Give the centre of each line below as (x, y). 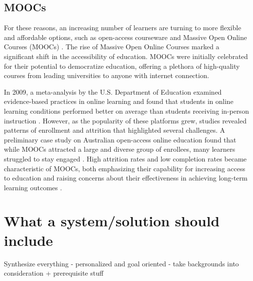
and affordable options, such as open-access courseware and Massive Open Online (126, 37)
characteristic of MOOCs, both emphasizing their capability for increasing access (125, 168)
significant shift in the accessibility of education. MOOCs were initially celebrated (126, 56)
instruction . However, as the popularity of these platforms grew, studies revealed (125, 120)
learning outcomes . (33, 187)
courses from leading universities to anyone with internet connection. (107, 75)
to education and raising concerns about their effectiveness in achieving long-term (126, 178)
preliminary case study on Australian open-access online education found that (120, 139)
